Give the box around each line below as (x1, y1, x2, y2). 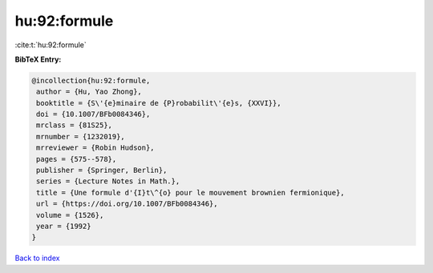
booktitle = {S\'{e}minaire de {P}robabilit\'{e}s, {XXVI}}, (36, 98, 281, 107)
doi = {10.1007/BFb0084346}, (36, 110, 151, 119)
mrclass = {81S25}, (36, 121, 112, 130)
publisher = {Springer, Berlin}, (36, 166, 168, 175)
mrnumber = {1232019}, (36, 132, 126, 141)
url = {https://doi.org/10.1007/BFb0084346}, (36, 199, 218, 208)
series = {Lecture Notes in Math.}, (36, 177, 180, 186)
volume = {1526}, (36, 211, 104, 219)
